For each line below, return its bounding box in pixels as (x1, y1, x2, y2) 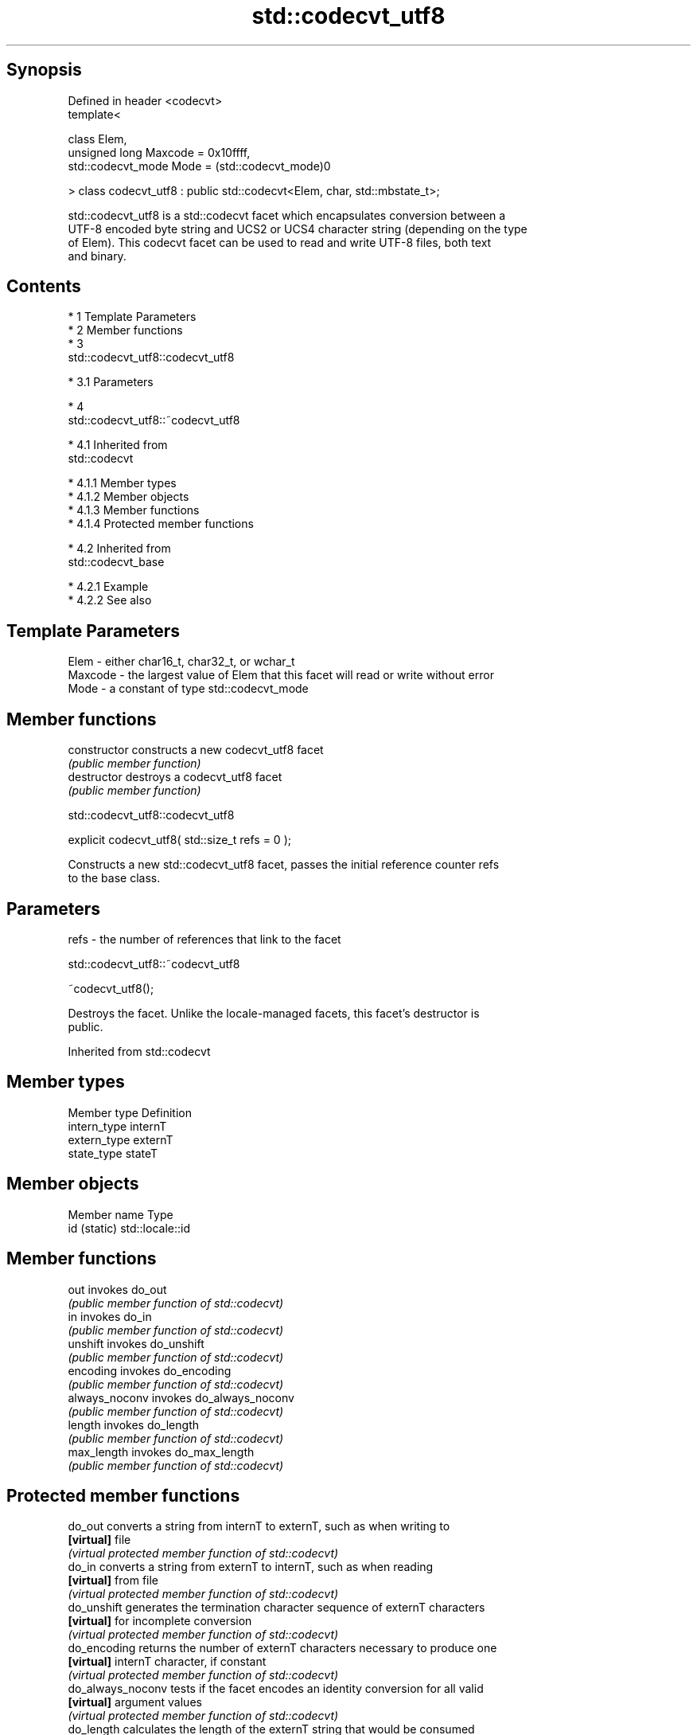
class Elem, (68, 131, 127, 146)
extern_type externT (68, 1132, 173, 1147)
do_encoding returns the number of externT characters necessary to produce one (68, 1641, 497, 1655)
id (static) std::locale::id (68, 1221, 190, 1235)
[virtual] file (68, 1533, 131, 1547)
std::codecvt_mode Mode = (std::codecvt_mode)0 (68, 158, 331, 173)
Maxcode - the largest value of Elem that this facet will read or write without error (68, 668, 494, 682)
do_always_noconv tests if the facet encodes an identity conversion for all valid (68, 1682, 484, 1696)
